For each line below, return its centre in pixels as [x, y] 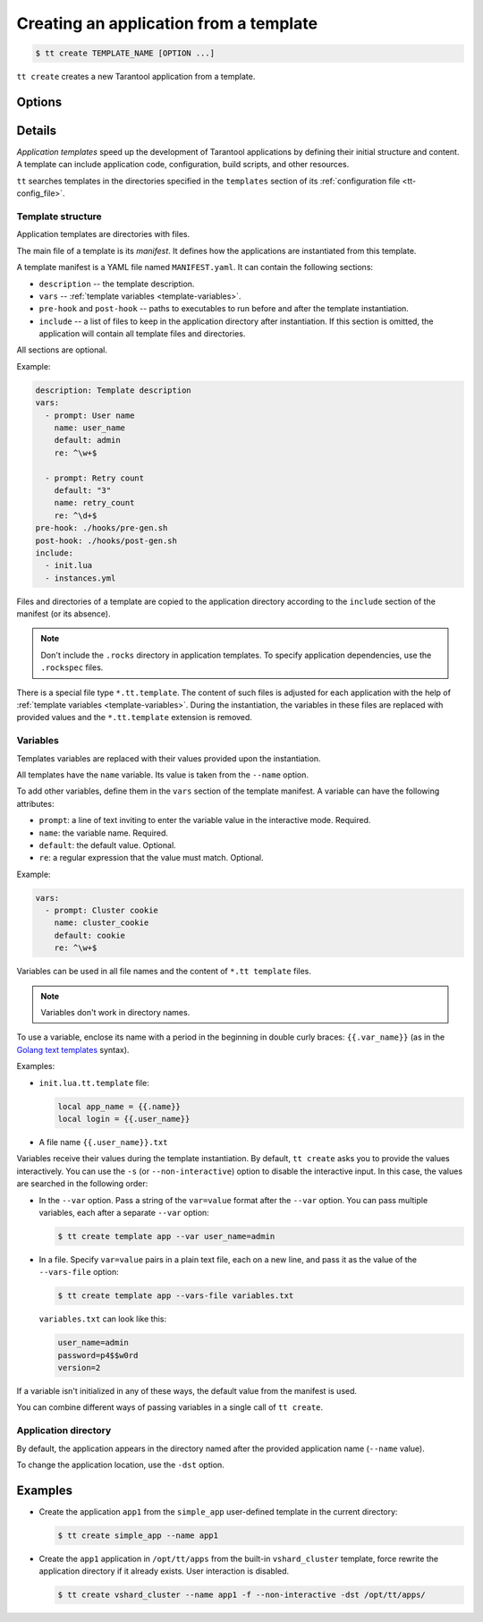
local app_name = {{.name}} [119, 1106]
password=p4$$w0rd [98, 1355]
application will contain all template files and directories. [142, 334]
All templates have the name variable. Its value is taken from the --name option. [162, 775]
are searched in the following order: [82, 1184]
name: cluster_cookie [102, 923]
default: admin [87, 440]
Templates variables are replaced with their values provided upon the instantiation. [169, 758]
